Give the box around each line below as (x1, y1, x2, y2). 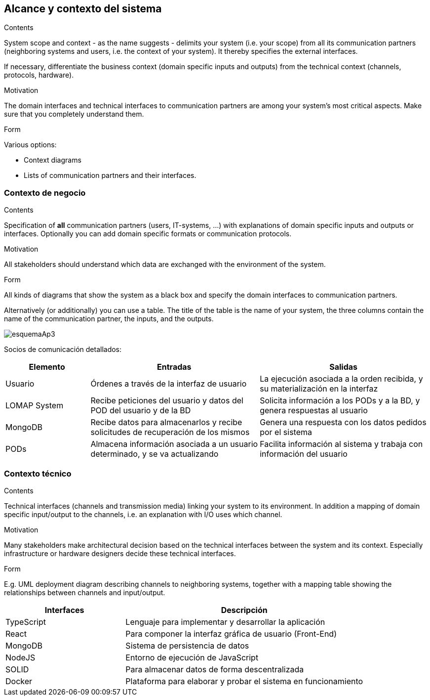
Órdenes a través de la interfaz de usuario (90, 379, 247, 389)
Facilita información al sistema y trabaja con (260, 439, 423, 449)
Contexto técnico (4, 468, 72, 479)
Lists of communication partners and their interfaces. (24, 171, 196, 180)
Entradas (157, 362, 192, 372)
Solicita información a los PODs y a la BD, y (260, 395, 420, 406)
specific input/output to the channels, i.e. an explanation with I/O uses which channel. (4, 510, 282, 519)
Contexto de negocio (4, 187, 86, 198)
